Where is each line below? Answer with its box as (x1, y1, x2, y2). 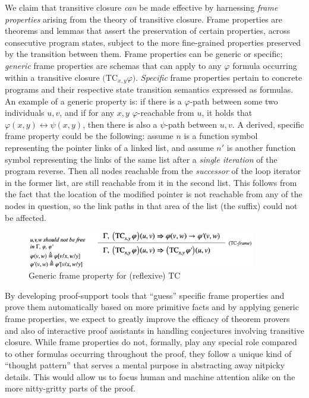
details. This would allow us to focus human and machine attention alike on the (5, 370, 295, 383)
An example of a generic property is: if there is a (5, 94, 182, 107)
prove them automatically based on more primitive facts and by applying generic (5, 301, 299, 313)
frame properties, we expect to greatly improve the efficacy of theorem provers (5, 312, 290, 324)
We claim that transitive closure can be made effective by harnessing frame (5, 1, 278, 13)
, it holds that (201, 106, 253, 119)
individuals (5, 106, 45, 119)
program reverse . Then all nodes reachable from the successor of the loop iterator (5, 165, 301, 177)
